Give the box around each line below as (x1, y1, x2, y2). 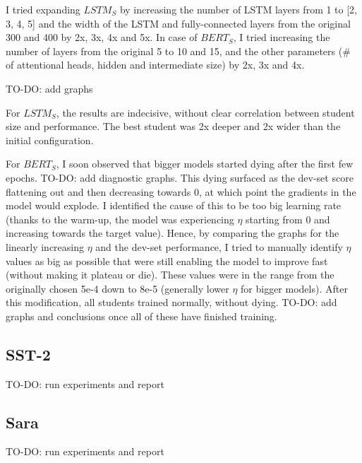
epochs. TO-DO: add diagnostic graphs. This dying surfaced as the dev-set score (6, 170, 354, 184)
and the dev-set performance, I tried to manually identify (95, 239, 343, 254)
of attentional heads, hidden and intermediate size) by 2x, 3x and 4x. (6, 57, 305, 72)
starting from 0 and (246, 211, 330, 226)
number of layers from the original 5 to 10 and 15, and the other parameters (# (6, 43, 351, 58)
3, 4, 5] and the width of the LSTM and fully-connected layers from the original (6, 16, 351, 30)
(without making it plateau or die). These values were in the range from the (6, 267, 334, 282)
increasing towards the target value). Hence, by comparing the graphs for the (6, 225, 339, 240)
